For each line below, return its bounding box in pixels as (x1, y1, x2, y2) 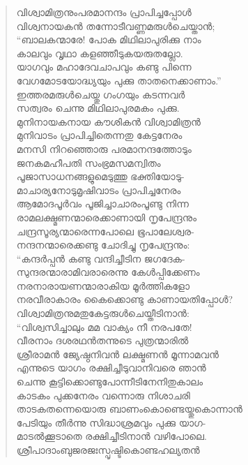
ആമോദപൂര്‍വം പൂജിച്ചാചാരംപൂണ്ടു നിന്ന (16, 196, 189, 211)
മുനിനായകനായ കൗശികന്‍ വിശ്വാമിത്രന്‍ (16, 114, 201, 128)
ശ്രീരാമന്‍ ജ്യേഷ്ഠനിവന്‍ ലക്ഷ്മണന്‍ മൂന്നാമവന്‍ (16, 346, 219, 361)
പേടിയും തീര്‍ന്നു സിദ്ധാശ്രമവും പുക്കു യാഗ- (16, 415, 206, 429)
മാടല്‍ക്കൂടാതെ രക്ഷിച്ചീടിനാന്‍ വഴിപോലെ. (16, 429, 207, 443)
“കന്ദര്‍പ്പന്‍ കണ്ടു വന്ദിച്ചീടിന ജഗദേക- (16, 251, 185, 265)
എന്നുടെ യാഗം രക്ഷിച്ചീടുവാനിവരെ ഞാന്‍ (16, 360, 206, 375)
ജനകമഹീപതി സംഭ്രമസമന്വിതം (16, 155, 161, 170)
